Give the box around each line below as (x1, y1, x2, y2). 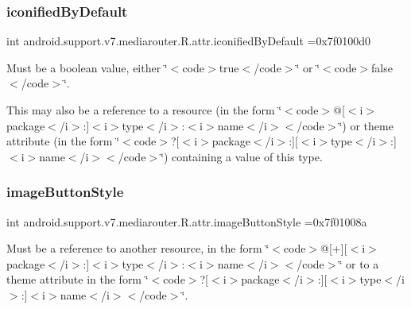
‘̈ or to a (339, 255, 379, 272)
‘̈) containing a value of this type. (161, 148, 323, 164)
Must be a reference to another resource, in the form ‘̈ (6, 240, 269, 257)
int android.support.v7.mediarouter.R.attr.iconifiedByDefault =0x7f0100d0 (6, 33, 370, 49)
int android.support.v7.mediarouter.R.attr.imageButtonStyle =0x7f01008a (6, 213, 367, 230)
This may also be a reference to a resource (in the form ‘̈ (6, 102, 282, 118)
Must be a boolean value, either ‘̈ (6, 59, 168, 75)
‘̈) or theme (339, 117, 394, 133)
